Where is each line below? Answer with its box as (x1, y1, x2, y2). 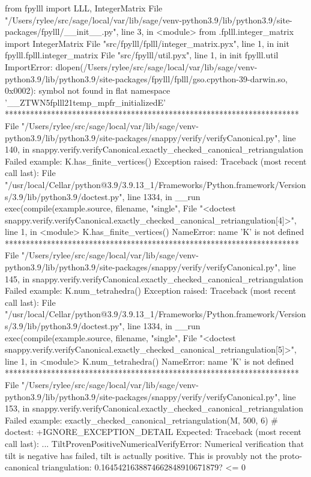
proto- (279, 449, 303, 461)
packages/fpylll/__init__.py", (5, 25, 119, 38)
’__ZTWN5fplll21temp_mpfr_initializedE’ (5, 96, 166, 108)
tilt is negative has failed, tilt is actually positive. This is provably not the (5, 449, 277, 461)
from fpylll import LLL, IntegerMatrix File (5, 2, 163, 14)
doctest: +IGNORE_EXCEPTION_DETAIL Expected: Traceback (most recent (5, 425, 302, 438)
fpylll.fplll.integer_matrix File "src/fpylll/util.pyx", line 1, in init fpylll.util (5, 49, 279, 61)
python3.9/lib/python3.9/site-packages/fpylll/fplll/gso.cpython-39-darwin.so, (5, 72, 288, 85)
